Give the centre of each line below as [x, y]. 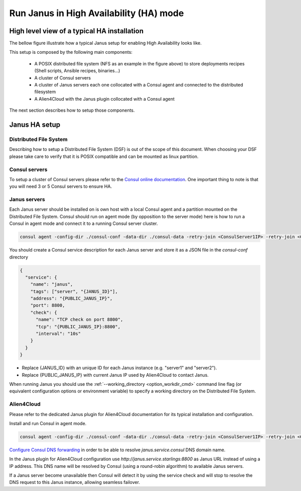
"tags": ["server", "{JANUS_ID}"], [74, 291]
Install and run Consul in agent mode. [48, 423]
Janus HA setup [35, 125]
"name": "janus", [52, 284]
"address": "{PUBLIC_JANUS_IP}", [71, 299]
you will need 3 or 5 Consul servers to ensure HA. [61, 187]
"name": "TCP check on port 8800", [80, 320]
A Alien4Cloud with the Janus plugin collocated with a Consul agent [105, 99]
